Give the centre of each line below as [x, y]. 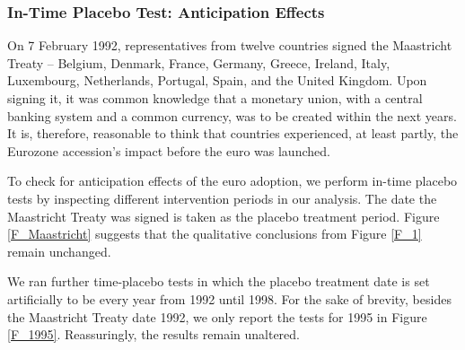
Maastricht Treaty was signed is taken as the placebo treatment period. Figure [224, 216]
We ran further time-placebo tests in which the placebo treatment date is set [219, 281]
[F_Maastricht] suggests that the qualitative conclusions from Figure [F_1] [215, 234]
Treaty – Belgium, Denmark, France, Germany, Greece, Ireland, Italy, [199, 62]
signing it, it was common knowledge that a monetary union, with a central [215, 98]
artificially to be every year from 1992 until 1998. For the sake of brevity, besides [229, 298]
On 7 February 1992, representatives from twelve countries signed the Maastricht [230, 45]
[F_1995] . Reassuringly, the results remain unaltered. [154, 334]
